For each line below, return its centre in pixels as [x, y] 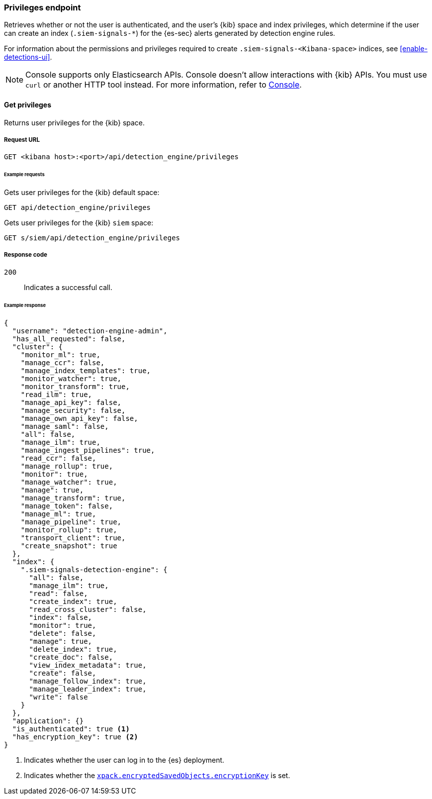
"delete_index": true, [73, 649]
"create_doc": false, [71, 657]
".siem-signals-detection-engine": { [94, 569]
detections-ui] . [28, 57]
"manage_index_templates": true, [86, 370]
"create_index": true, [73, 601]
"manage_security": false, [73, 410]
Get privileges [28, 104]
